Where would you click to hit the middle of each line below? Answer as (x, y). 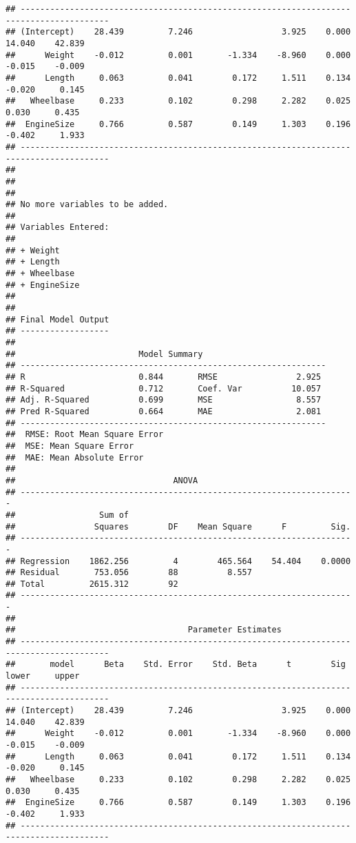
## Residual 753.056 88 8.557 (129, 573)
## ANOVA (102, 480)
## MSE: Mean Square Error (70, 446)
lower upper (43, 676)
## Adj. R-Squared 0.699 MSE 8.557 (164, 400)
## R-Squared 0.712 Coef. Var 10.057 (164, 388)
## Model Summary (104, 354)
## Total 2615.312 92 (92, 584)
